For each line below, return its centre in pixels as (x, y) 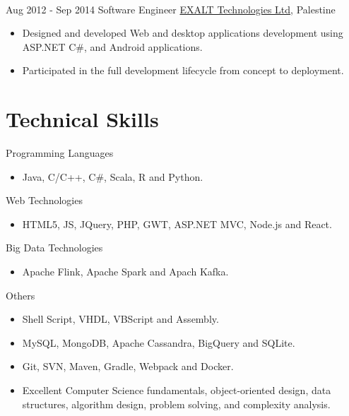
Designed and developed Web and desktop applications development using (183, 33)
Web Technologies (44, 200)
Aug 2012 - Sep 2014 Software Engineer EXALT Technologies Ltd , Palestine (171, 9)
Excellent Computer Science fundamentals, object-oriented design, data (177, 390)
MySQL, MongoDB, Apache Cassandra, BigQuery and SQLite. (159, 342)
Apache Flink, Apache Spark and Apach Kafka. (125, 272)
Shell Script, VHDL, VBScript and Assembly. (120, 319)
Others (20, 295)
